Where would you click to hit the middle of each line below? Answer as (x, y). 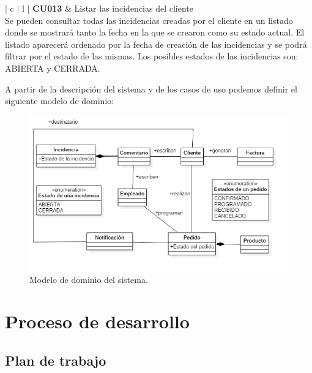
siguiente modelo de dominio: (60, 101)
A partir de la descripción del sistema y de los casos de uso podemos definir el (151, 89)
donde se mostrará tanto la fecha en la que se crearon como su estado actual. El (155, 32)
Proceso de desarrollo (97, 321)
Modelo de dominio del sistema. (89, 279)
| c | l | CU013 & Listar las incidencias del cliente (99, 8)
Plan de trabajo (56, 360)
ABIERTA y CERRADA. (53, 68)
